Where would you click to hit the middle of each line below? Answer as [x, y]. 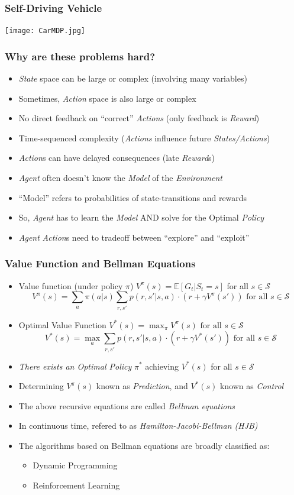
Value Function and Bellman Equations [100, 263]
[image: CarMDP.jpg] [45, 31]
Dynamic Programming [75, 465]
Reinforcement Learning [76, 485]
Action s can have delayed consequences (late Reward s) [117, 158]
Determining [41, 386]
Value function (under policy [71, 285]
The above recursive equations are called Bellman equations [127, 405]
